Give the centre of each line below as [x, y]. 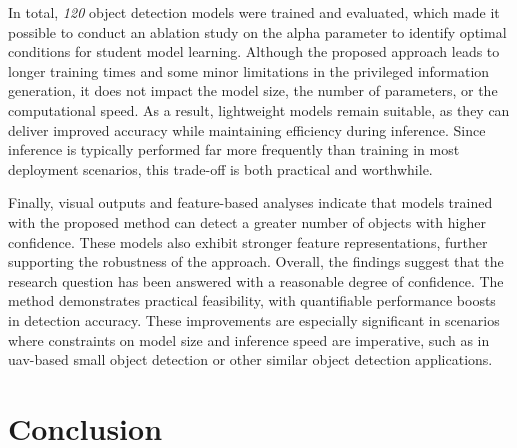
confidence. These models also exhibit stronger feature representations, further [248, 241]
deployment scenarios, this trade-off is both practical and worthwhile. [220, 168]
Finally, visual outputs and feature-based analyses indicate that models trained [250, 202]
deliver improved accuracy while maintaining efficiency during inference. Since [247, 129]
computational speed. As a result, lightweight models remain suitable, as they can [259, 109]
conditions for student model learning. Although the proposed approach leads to [254, 51]
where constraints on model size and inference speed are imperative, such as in [249, 339]
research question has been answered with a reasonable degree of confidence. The [256, 280]
